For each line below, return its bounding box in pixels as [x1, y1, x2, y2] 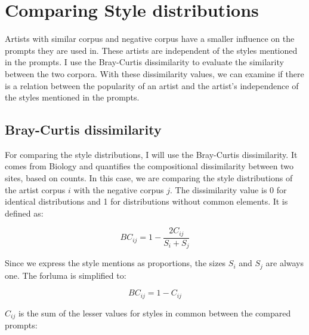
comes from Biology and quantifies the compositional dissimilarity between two [5, 160, 294, 172]
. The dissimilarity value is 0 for [169, 183, 287, 196]
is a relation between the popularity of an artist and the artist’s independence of [5, 79, 299, 92]
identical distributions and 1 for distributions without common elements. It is [5, 195, 288, 208]
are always [265, 257, 304, 269]
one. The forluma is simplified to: [5, 269, 126, 281]
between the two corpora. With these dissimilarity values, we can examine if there [5, 67, 304, 80]
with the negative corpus [73, 183, 164, 196]
